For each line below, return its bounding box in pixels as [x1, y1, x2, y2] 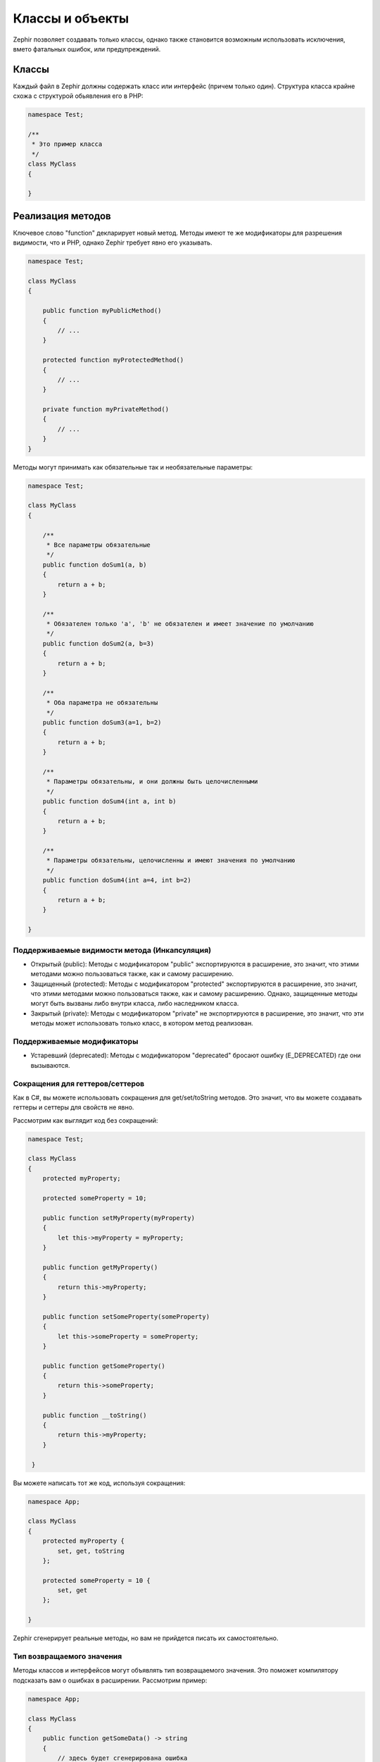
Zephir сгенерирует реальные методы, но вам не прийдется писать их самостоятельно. [13, 1634, 279, 1642]
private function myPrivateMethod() [42, 405, 169, 414]
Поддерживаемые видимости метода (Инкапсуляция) [13, 945, 211, 955]
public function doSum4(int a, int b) [42, 797, 177, 806]
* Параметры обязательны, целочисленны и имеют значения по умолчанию [46, 856, 296, 865]
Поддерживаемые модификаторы [13, 1037, 139, 1047]
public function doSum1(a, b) [42, 560, 147, 569]
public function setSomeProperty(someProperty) [42, 1312, 210, 1321]
